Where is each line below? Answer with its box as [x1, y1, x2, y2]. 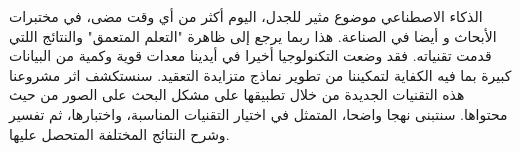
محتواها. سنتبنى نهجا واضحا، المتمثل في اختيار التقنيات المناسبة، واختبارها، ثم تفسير [9, 103, 508, 124]
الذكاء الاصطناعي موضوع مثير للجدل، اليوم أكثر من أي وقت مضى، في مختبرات [9, 6, 483, 26]
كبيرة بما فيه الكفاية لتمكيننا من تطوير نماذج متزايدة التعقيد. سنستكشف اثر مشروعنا [9, 64, 512, 85]
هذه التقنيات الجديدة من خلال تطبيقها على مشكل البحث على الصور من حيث [9, 84, 465, 105]
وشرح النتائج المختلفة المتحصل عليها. [9, 123, 230, 144]
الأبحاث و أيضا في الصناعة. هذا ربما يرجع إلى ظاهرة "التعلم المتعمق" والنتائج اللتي [9, 25, 497, 46]
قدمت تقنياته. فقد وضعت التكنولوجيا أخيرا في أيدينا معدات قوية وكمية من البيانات [9, 45, 492, 66]
